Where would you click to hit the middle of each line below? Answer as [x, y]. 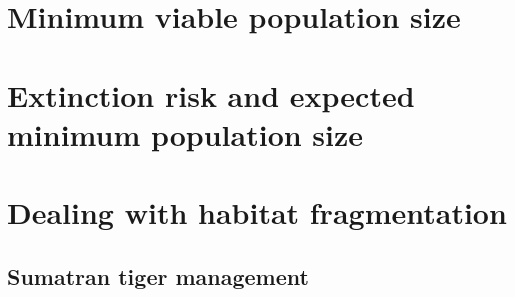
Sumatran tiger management [158, 275]
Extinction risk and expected [211, 94]
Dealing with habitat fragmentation [257, 212]
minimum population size [185, 133]
